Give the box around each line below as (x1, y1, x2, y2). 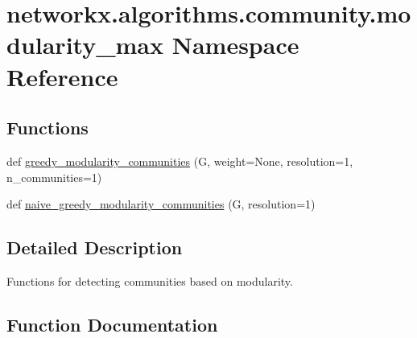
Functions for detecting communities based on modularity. (6, 272, 293, 289)
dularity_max (6, 28, 163, 61)
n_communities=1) (6, 168, 102, 185)
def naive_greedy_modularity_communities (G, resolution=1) (6, 196, 316, 212)
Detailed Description (6, 235, 183, 260)
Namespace (171, 28, 299, 61)
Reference (6, 60, 118, 93)
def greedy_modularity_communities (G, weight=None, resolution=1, (6, 152, 353, 169)
